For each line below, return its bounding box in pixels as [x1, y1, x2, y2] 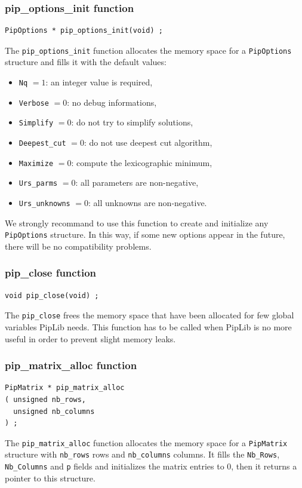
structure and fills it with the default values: [5, 56, 167, 68]
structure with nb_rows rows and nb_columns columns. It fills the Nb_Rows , [5, 448, 280, 461]
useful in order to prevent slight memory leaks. [5, 332, 176, 345]
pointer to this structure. [5, 471, 95, 484]
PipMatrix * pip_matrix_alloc [5, 383, 125, 392]
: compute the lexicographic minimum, [71, 156, 212, 168]
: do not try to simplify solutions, [71, 116, 193, 128]
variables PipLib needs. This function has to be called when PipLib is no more [5, 320, 292, 333]
